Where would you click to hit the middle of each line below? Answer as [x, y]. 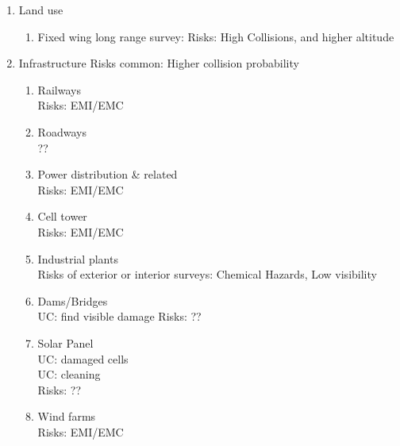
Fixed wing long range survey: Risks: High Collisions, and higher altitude [216, 36]
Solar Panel [65, 342]
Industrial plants [78, 258]
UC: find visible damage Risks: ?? [119, 316]
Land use [41, 10]
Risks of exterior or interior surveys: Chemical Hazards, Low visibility [207, 274]
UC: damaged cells [83, 358]
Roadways [62, 131]
